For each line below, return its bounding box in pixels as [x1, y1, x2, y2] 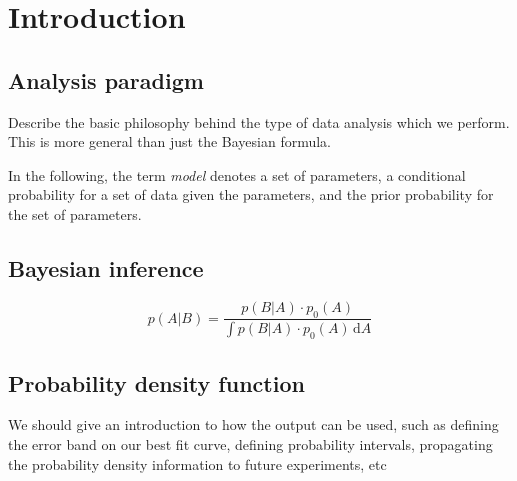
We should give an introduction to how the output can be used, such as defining [8, 414, 499, 435]
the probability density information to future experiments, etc [8, 453, 387, 474]
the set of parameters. [8, 203, 142, 224]
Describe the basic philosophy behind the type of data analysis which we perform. [8, 111, 510, 132]
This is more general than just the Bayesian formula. [8, 131, 331, 152]
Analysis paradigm [8, 64, 204, 95]
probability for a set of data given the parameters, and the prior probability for [8, 184, 494, 205]
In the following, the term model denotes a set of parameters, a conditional [8, 164, 466, 185]
